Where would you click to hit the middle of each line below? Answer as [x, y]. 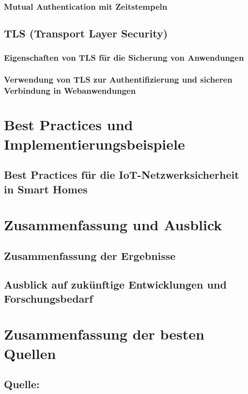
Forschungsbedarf [48, 298]
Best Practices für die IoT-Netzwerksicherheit [122, 175]
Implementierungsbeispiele [94, 144]
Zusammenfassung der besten [104, 334]
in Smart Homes [46, 189]
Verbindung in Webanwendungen [70, 91]
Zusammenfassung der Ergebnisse [90, 255]
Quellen [30, 353]
